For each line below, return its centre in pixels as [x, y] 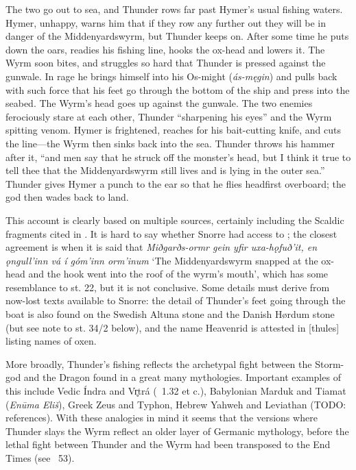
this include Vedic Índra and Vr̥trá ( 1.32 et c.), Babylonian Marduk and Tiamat [176, 391]
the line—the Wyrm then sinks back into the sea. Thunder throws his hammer [170, 143]
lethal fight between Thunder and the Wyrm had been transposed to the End [168, 444]
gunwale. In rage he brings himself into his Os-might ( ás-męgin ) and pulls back [171, 76]
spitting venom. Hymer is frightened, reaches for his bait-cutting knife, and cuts [174, 130]
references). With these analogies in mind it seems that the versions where [162, 418]
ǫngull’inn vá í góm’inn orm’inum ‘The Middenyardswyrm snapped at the [162, 260]
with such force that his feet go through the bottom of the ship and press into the [178, 89]
